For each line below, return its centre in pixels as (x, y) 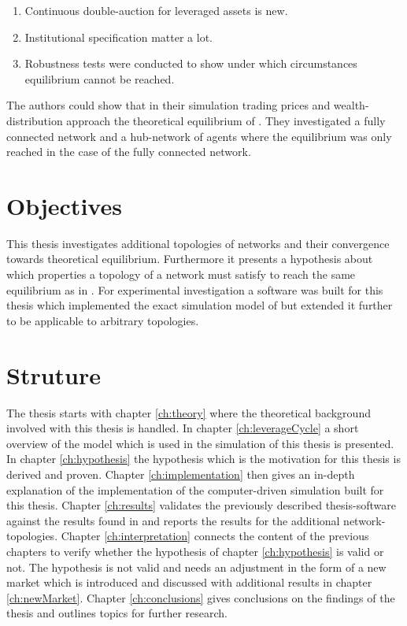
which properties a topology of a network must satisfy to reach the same (181, 274)
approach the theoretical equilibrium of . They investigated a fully (226, 120)
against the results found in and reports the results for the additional (173, 520)
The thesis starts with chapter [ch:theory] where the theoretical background (189, 412)
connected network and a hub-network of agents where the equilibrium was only (199, 136)
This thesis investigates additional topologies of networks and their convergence (198, 243)
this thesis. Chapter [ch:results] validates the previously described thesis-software (201, 505)
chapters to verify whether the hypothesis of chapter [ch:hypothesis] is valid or (195, 551)
